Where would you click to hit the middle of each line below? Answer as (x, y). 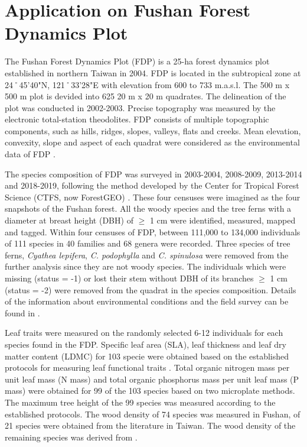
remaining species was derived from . (71, 437)
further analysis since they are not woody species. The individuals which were (146, 266)
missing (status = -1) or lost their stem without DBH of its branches (129, 278)
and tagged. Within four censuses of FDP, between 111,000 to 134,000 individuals (153, 231)
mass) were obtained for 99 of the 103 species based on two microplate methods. (150, 391)
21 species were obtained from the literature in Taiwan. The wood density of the (150, 425)
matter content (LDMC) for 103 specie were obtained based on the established (147, 356)
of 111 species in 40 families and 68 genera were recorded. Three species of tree (148, 243)
